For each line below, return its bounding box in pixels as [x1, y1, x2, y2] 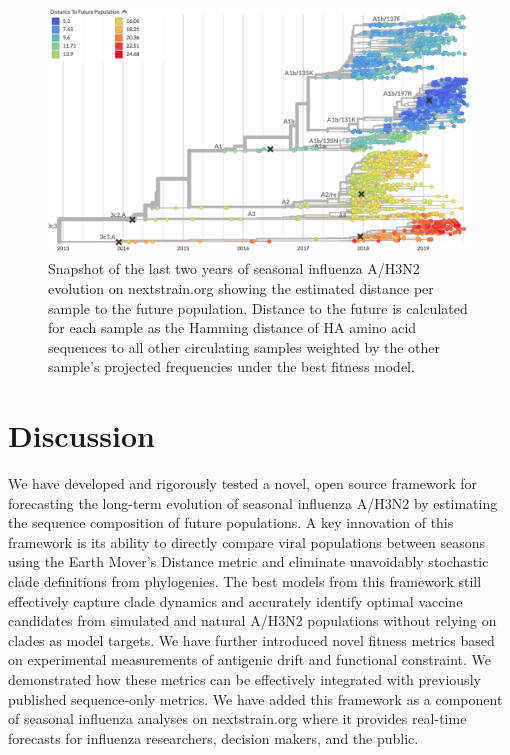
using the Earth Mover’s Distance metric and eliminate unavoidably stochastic [8, 551, 489, 572]
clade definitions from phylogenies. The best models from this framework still [8, 571, 482, 592]
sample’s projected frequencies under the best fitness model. [48, 356, 415, 377]
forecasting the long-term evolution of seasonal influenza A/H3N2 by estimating [8, 492, 498, 513]
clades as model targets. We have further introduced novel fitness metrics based [8, 629, 495, 650]
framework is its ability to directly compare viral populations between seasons [8, 531, 486, 552]
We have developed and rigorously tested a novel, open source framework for [8, 473, 478, 494]
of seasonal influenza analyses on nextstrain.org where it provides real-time [8, 708, 467, 729]
